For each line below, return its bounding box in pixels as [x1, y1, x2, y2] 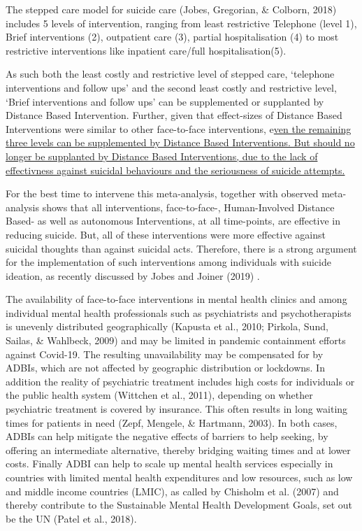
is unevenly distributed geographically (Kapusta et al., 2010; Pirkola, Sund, [6, 319, 328, 334]
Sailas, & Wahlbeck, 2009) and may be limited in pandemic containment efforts [6, 333, 346, 348]
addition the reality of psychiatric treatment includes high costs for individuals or [6, 374, 355, 388]
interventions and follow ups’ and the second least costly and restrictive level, [6, 80, 337, 94]
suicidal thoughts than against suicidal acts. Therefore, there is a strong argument [6, 241, 357, 255]
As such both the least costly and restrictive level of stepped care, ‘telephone [6, 66, 335, 81]
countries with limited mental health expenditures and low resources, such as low [6, 470, 353, 484]
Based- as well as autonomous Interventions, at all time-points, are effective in [6, 213, 340, 228]
